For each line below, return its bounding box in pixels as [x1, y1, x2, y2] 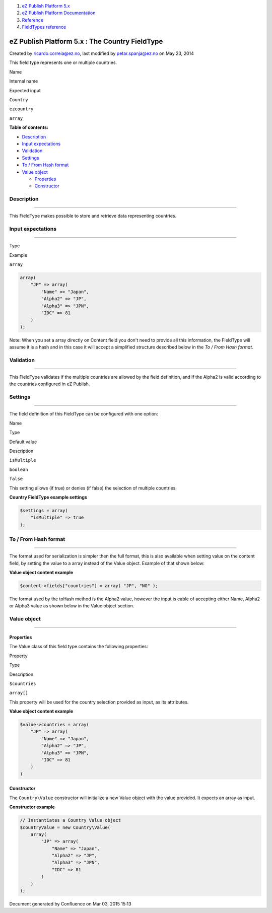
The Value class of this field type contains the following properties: [9, 644, 148, 650]
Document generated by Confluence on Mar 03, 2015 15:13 [9, 901, 131, 907]
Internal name [9, 78, 38, 84]
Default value [9, 439, 37, 445]
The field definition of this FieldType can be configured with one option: [9, 411, 158, 417]
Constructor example [9, 804, 55, 810]
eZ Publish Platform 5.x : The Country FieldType [9, 37, 163, 45]
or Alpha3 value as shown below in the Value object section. [9, 603, 134, 609]
